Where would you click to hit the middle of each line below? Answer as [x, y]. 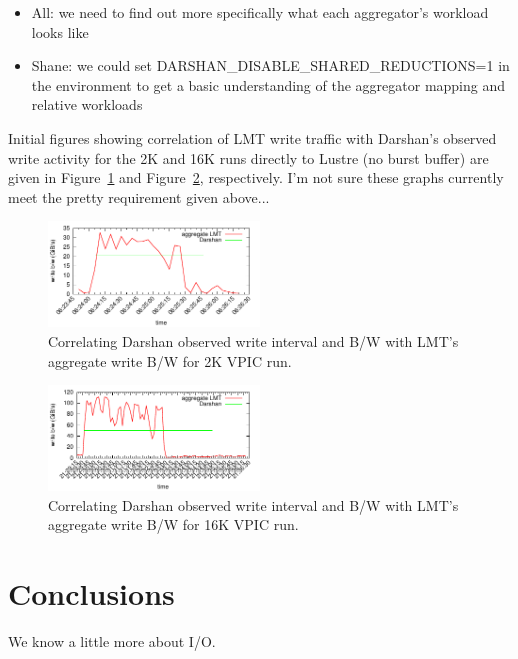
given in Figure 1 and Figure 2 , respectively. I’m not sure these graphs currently [256, 177]
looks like [60, 31]
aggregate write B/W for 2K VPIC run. [170, 360]
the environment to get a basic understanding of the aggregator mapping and [268, 84]
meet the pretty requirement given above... [139, 196]
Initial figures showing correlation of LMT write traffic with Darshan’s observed [252, 137]
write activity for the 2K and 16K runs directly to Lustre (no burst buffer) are [248, 157]
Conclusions [91, 593]
